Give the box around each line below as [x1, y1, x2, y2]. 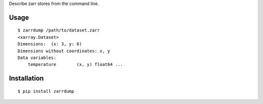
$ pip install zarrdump [18, 88, 75, 94]
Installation [9, 74, 44, 83]
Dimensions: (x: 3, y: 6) [18, 42, 82, 47]
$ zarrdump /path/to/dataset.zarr [18, 27, 100, 33]
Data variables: [18, 55, 56, 61]
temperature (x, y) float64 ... [27, 62, 123, 67]
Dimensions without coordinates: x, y [18, 48, 111, 54]
